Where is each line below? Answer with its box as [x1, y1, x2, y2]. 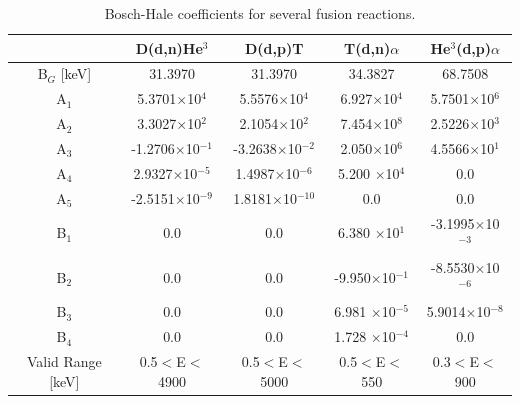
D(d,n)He [135, 37, 203, 58]
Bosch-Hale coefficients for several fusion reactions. [104, 3, 416, 23]
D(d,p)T [244, 37, 304, 58]
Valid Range [26, 351, 102, 372]
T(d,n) [344, 37, 391, 58]
